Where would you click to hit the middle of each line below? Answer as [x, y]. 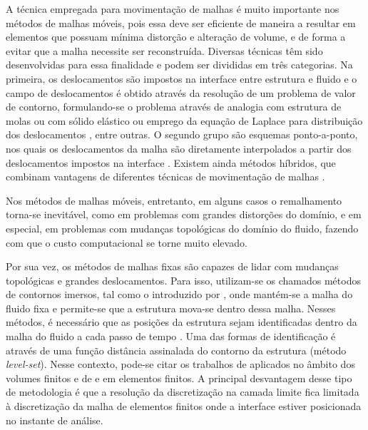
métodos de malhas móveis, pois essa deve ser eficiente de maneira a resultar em [181, 22]
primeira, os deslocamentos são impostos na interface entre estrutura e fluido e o [182, 78]
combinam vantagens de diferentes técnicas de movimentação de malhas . [165, 176]
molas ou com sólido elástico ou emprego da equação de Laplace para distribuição [184, 120]
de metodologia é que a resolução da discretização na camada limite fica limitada [183, 392]
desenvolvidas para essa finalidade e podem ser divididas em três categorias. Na [179, 65]
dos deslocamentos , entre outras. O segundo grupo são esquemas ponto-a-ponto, [182, 134]
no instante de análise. [55, 420]
